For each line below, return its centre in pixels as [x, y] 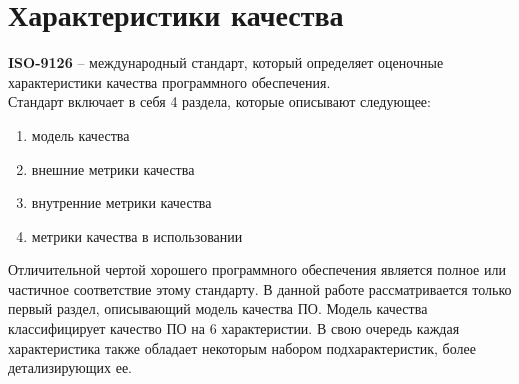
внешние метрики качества [113, 168]
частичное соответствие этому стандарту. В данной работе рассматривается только [260, 288]
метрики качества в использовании [137, 235]
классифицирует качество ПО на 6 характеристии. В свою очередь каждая [234, 328]
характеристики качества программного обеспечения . [169, 81]
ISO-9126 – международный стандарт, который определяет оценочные [226, 62]
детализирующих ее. [70, 367]
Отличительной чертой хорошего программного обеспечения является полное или [257, 269]
